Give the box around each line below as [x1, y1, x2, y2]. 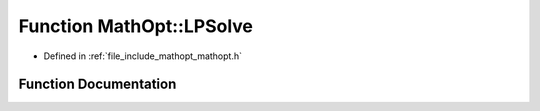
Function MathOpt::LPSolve [18, 15, 254, 37]
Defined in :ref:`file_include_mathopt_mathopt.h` [43, 50, 242, 62]
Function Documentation [18, 76, 177, 93]
